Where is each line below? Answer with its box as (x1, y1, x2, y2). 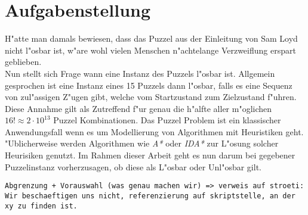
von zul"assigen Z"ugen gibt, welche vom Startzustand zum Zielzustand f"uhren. (5, 91, 297, 103)
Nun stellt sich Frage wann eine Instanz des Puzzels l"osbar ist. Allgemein (5, 67, 275, 79)
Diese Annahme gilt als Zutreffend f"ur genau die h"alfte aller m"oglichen (5, 102, 272, 114)
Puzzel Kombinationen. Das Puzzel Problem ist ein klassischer (53, 114, 281, 126)
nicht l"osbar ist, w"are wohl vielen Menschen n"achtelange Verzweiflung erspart (5, 43, 296, 56)
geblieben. (5, 55, 42, 68)
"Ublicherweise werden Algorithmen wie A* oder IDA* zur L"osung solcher (5, 137, 279, 149)
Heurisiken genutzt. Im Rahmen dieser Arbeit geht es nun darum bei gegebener (5, 149, 295, 161)
